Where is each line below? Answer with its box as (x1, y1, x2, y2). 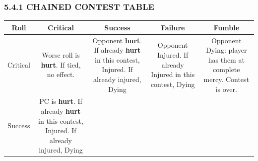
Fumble (213, 22, 240, 32)
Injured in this (151, 69, 195, 80)
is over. (215, 83, 237, 94)
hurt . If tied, (41, 59, 81, 70)
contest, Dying (150, 79, 195, 89)
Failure (160, 22, 185, 32)
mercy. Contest (203, 74, 250, 84)
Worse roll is (42, 49, 80, 60)
